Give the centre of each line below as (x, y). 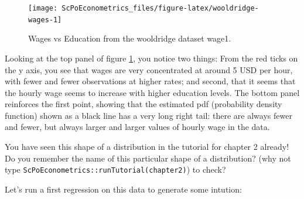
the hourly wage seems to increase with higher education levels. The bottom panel (152, 92)
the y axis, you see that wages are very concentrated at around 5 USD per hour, (149, 69)
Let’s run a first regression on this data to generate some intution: (123, 189)
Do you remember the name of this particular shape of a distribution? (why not (148, 158)
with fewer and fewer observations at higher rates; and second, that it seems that (150, 81)
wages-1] (45, 20)
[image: (43, 8)
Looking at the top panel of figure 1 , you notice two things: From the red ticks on (151, 58)
